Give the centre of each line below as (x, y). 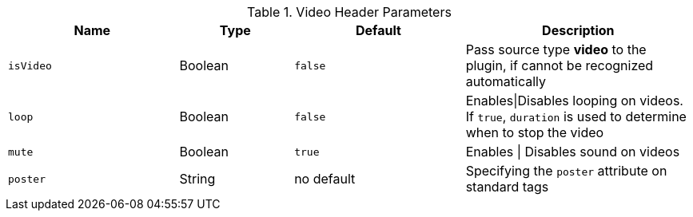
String (197, 179)
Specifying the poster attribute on (566, 171)
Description (578, 30)
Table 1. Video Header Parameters (349, 12)
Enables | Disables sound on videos (573, 152)
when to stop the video (535, 132)
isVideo (30, 65)
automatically (506, 81)
